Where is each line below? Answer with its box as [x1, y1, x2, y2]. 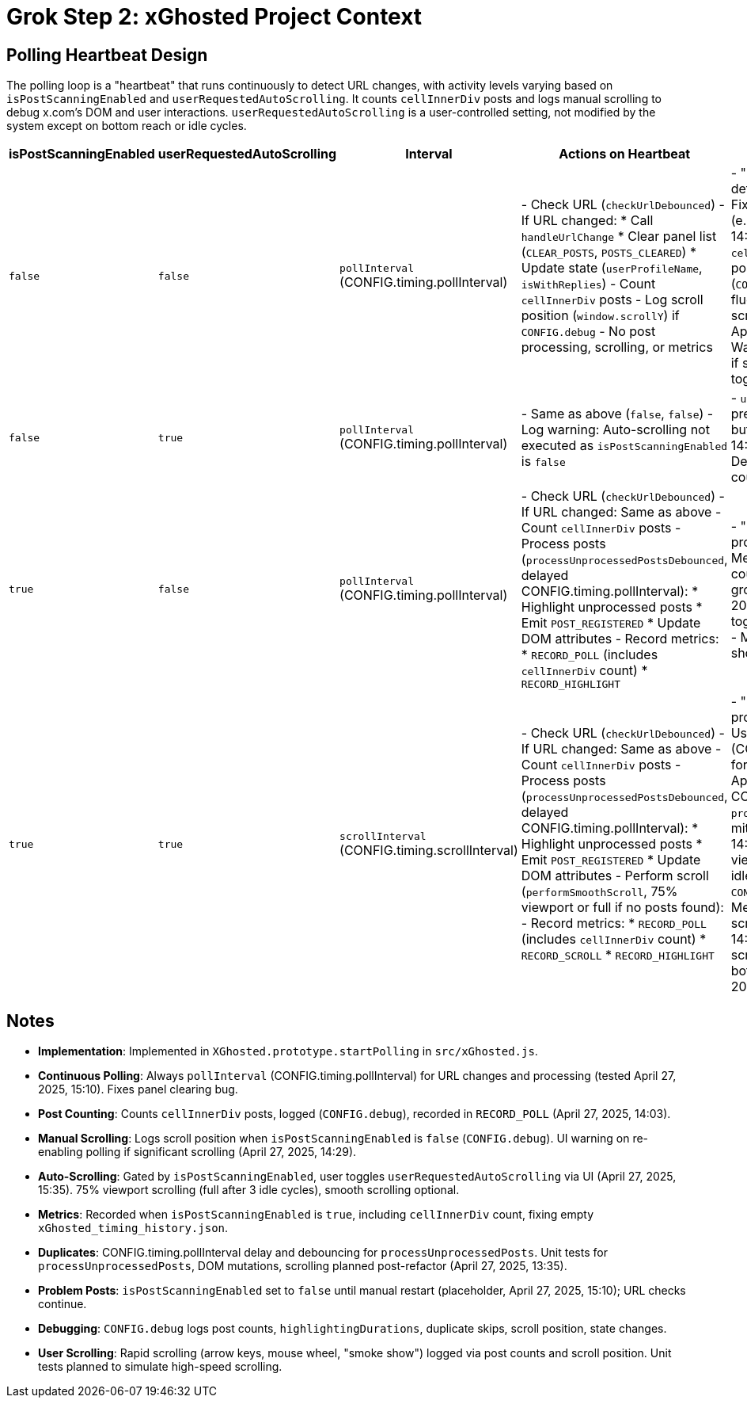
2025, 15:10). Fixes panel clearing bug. [38, 1082, 238, 1097]
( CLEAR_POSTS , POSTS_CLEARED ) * [521, 244, 696, 261]
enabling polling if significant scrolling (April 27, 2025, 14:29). [38, 1145, 357, 1159]
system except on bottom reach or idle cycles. [6, 119, 247, 133]
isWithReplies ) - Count [521, 276, 656, 292]
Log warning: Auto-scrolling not [521, 422, 710, 438]
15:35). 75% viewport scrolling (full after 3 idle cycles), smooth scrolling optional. [38, 1183, 460, 1197]
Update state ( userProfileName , [521, 260, 703, 277]
